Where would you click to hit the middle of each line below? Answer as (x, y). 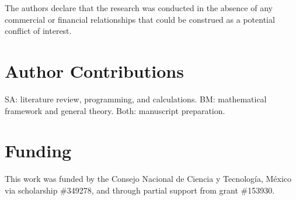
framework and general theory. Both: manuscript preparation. (115, 110)
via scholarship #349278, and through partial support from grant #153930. (140, 190)
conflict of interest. (38, 31)
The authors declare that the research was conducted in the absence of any (139, 8)
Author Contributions (94, 70)
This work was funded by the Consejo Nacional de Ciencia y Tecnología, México (148, 179)
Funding (38, 151)
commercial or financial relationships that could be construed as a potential (140, 19)
